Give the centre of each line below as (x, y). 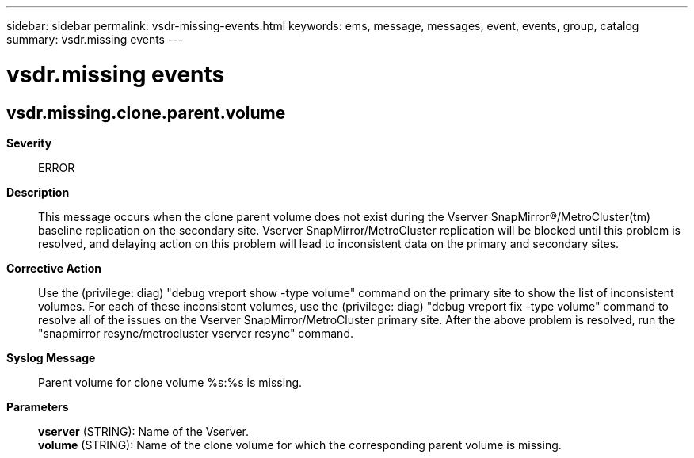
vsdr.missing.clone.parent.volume (146, 113)
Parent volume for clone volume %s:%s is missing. (170, 382)
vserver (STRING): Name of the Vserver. (144, 431)
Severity (29, 143)
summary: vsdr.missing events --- (95, 39)
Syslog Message (51, 357)
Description (38, 192)
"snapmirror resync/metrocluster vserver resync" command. (196, 333)
